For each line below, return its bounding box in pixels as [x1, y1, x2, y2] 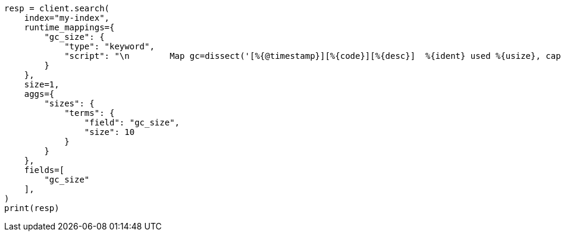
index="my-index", [24, 13, 110, 23]
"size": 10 [84, 127, 135, 137]
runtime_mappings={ [24, 23, 115, 32]
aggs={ [24, 89, 55, 99]
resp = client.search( [4, 4, 110, 13]
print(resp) [4, 203, 59, 213]
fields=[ [24, 165, 65, 175]
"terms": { [64, 108, 115, 118]
